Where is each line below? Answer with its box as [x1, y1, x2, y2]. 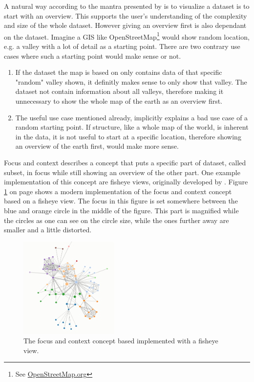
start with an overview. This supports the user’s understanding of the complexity [4, 10, 247, 21]
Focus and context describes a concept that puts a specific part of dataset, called [4, 157, 246, 167]
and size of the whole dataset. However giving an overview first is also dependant [4, 20, 247, 30]
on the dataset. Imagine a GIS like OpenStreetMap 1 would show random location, [4, 30, 250, 42]
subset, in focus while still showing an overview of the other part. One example [4, 167, 240, 177]
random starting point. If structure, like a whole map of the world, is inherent [15, 122, 249, 132]
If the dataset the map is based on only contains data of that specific [15, 67, 222, 77]
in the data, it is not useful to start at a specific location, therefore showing [15, 131, 241, 141]
